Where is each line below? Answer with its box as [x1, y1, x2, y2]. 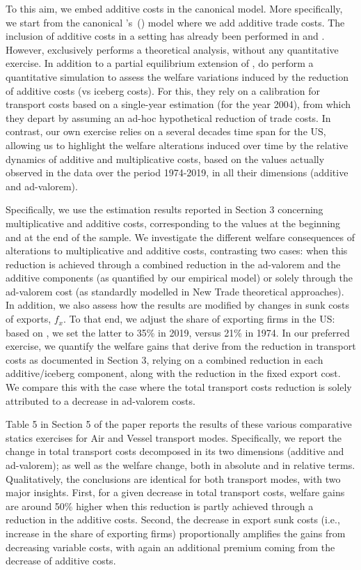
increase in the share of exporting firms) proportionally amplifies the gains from [6, 525, 346, 540]
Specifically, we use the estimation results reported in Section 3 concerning [6, 202, 323, 217]
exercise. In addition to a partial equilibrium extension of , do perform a [6, 56, 314, 70]
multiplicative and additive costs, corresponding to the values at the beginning [6, 215, 341, 230]
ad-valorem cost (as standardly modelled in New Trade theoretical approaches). [6, 284, 344, 298]
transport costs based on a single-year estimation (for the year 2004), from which [6, 97, 351, 111]
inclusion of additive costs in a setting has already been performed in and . [6, 29, 325, 43]
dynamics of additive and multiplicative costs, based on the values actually [6, 151, 325, 166]
